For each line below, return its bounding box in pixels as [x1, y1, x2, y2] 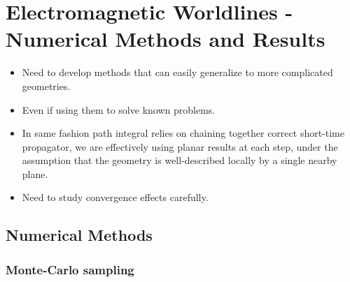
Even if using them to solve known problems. [22, 102, 216, 117]
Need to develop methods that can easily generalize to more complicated [22, 65, 333, 80]
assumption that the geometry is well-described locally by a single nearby [22, 153, 337, 168]
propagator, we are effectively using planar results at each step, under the [22, 139, 338, 154]
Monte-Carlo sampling [6, 260, 134, 278]
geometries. [22, 78, 71, 93]
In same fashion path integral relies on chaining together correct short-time [22, 126, 344, 140]
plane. [22, 166, 48, 181]
